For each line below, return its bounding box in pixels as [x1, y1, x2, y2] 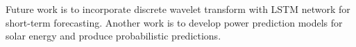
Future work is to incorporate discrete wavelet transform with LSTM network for [6, 2, 350, 16]
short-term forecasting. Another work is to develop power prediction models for [6, 15, 343, 29]
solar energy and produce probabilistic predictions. [6, 29, 221, 43]
